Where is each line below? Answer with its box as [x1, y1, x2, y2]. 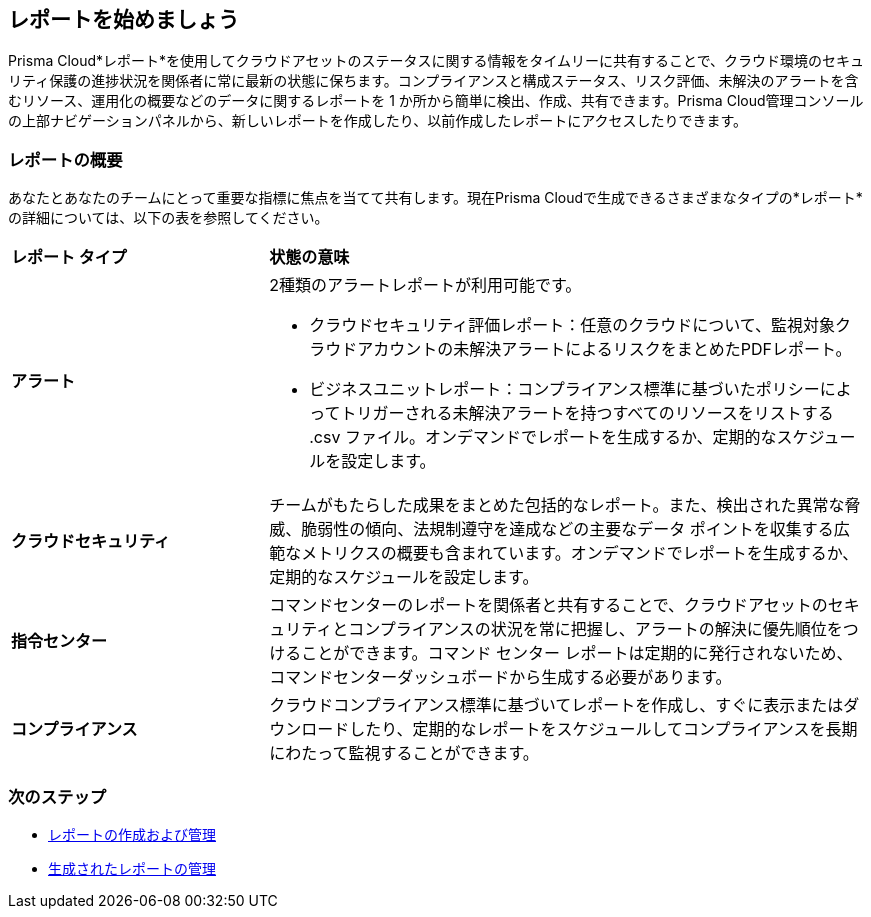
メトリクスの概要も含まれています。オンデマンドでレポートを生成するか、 [301, 543, 859, 564]
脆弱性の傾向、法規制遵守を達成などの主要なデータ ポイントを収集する [301, 519, 834, 540]
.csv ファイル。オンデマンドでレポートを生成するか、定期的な [309, 427, 777, 448]
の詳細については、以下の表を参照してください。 [8, 209, 329, 227]
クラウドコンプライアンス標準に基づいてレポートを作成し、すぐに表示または [269, 695, 844, 716]
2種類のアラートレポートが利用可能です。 [269, 275, 582, 296]
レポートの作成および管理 [48, 825, 216, 843]
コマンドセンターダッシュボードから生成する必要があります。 [269, 667, 732, 688]
